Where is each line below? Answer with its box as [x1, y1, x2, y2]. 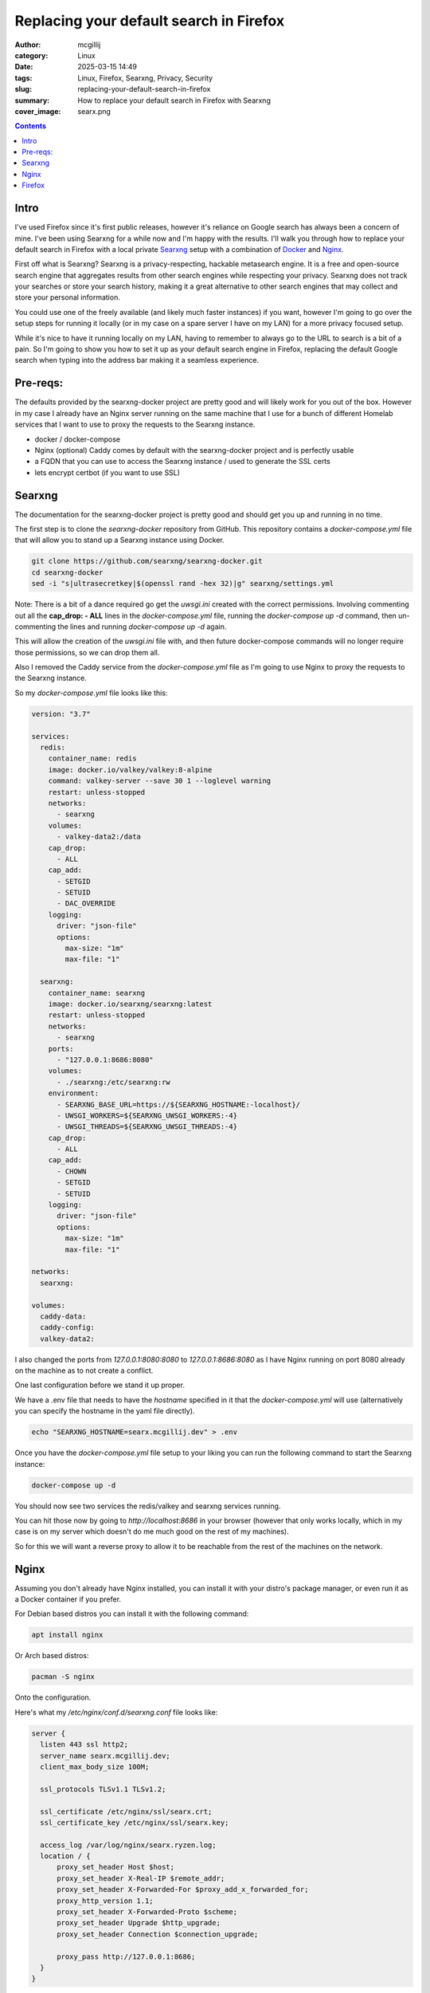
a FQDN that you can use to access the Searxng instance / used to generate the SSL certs [34, 457, 330, 466]
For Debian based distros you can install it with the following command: [14, 1609, 249, 1618]
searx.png [77, 106, 111, 116]
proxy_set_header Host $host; [57, 1862, 175, 1872]
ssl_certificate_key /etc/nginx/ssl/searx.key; [40, 1818, 229, 1827]
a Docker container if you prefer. [14, 1594, 122, 1604]
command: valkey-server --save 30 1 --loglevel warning [48, 776, 272, 785]
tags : [14, 73, 33, 83]
